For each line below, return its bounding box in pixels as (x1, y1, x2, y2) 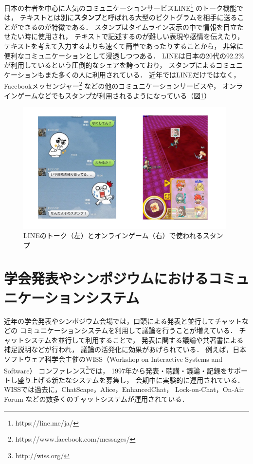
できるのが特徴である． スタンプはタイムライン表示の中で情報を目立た (17, 21, 244, 32)
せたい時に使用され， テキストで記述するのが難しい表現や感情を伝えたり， (4, 31, 244, 41)
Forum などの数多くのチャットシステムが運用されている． (4, 394, 189, 404)
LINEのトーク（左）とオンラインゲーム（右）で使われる (23, 230, 203, 241)
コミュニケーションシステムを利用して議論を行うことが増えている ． (19, 325, 237, 335)
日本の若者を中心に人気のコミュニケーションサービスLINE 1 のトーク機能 (4, 1, 237, 13)
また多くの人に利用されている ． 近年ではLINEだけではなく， (44, 69, 240, 79)
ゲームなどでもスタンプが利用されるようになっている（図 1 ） (17, 90, 211, 100)
